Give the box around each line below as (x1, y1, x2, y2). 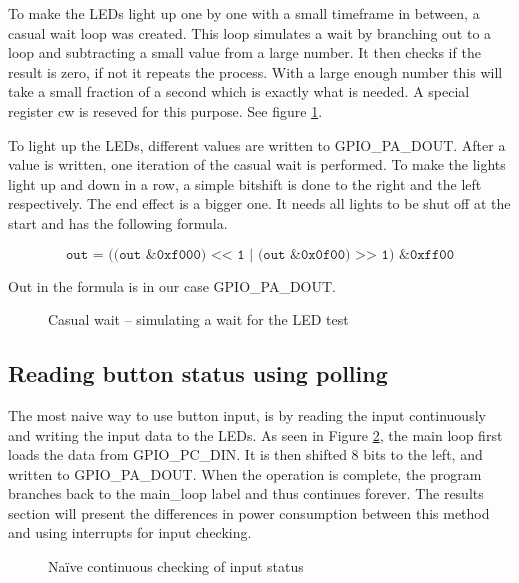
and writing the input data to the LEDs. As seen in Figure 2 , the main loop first (8, 424, 503, 445)
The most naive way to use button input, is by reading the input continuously (8, 404, 486, 425)
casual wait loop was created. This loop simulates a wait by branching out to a (8, 22, 492, 43)
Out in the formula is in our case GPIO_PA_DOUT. (8, 275, 336, 296)
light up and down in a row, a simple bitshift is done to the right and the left (8, 173, 482, 194)
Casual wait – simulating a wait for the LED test (48, 309, 349, 330)
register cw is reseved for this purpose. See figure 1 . (8, 100, 323, 121)
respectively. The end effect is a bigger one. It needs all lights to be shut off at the (8, 193, 511, 214)
